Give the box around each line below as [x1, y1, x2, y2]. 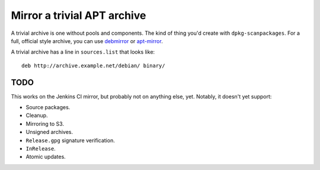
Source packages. [25, 104, 71, 111]
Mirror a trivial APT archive [11, 9, 146, 22]
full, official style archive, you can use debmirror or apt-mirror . [11, 37, 163, 44]
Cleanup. [25, 112, 48, 119]
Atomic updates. [25, 153, 66, 161]
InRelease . [25, 145, 56, 152]
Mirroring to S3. [25, 120, 65, 127]
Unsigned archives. [25, 129, 73, 136]
